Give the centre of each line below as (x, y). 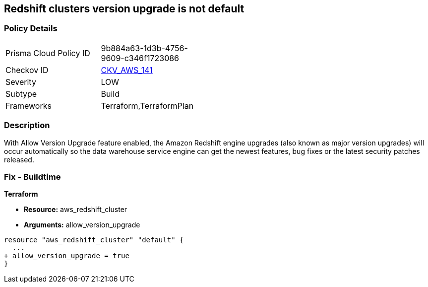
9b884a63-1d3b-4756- (144, 48)
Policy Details (31, 29)
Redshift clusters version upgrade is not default (124, 9)
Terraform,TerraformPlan (147, 106)
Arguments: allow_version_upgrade (82, 225)
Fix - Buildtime (32, 177)
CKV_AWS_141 (127, 70)
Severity (21, 82)
